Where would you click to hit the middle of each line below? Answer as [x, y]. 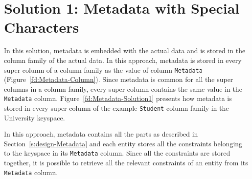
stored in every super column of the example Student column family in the [116, 108]
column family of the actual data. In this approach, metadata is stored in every [123, 60]
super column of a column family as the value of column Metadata [103, 70]
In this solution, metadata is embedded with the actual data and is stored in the [125, 50]
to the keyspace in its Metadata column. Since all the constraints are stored [117, 153]
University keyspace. [34, 117]
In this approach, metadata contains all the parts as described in [101, 134]
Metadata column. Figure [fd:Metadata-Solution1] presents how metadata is [118, 98]
